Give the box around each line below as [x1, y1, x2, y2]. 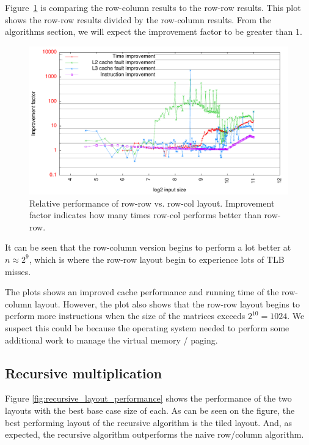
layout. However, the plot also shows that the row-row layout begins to [34, 297, 300, 310]
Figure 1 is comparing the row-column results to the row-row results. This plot [5, 1, 301, 13]
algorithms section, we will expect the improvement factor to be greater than [5, 25, 293, 38]
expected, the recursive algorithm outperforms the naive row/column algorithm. [5, 428, 304, 441]
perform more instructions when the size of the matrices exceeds [5, 309, 245, 322]
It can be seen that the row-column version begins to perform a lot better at [5, 241, 291, 254]
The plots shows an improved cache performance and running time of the [5, 285, 279, 298]
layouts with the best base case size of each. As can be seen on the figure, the [5, 403, 295, 416]
